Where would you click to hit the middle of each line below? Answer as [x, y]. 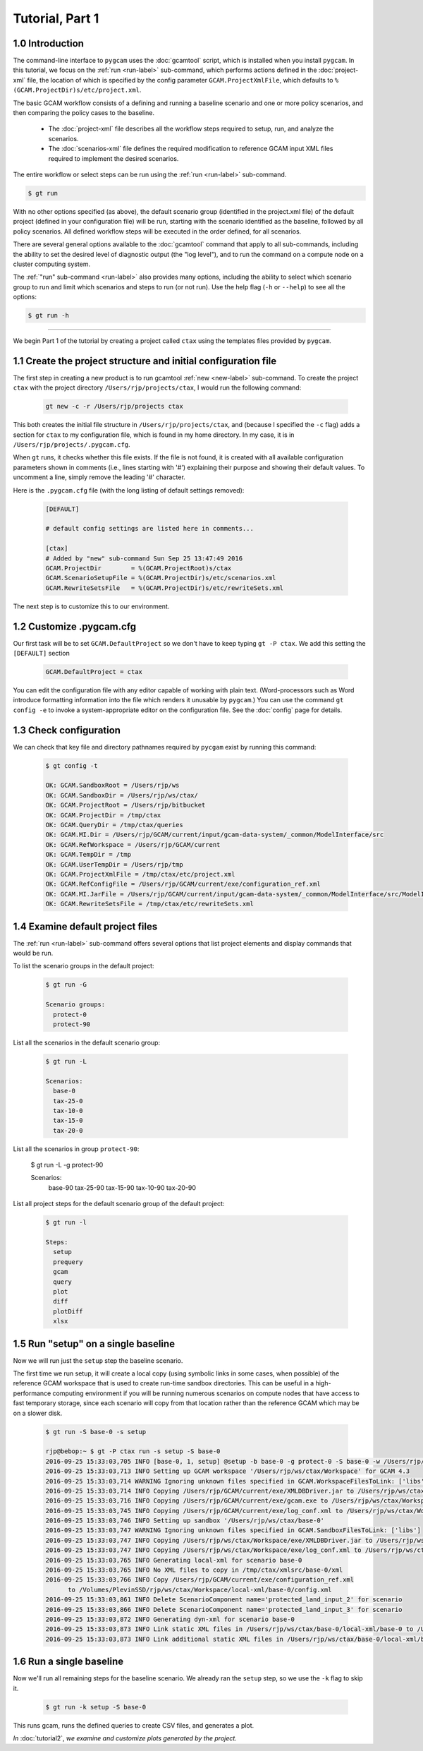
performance [32, 1393]
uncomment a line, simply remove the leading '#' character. [99, 477]
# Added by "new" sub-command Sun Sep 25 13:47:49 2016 [144, 558]
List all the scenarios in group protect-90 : [76, 1149]
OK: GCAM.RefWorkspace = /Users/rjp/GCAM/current [133, 844]
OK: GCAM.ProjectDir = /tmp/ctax [103, 815]
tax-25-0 [68, 1101]
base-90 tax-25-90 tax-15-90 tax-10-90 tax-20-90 [122, 1187]
